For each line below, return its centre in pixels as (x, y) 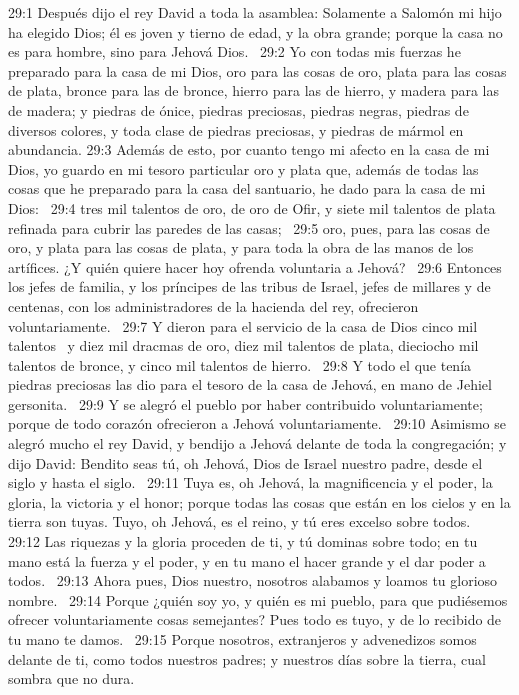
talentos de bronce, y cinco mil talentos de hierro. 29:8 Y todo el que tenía (240, 364)
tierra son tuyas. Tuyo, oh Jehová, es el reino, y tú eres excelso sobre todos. (239, 521)
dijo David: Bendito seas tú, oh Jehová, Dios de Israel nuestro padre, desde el (245, 462)
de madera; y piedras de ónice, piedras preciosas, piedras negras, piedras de (238, 109)
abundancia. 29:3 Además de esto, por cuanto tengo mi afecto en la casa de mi (249, 149)
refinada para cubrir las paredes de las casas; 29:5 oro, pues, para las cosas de (249, 227)
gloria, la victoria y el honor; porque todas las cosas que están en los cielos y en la (259, 501)
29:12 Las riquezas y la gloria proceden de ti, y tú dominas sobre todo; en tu (243, 541)
